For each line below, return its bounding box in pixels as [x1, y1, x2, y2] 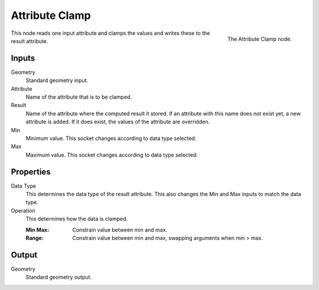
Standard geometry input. [25, 77, 89, 84]
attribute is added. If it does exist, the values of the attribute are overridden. [25, 118, 210, 125]
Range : [25, 234, 44, 242]
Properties [11, 167, 51, 177]
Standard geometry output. [25, 273, 92, 281]
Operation [11, 207, 35, 214]
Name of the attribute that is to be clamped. [25, 93, 132, 100]
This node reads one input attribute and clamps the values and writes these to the [11, 30, 210, 37]
